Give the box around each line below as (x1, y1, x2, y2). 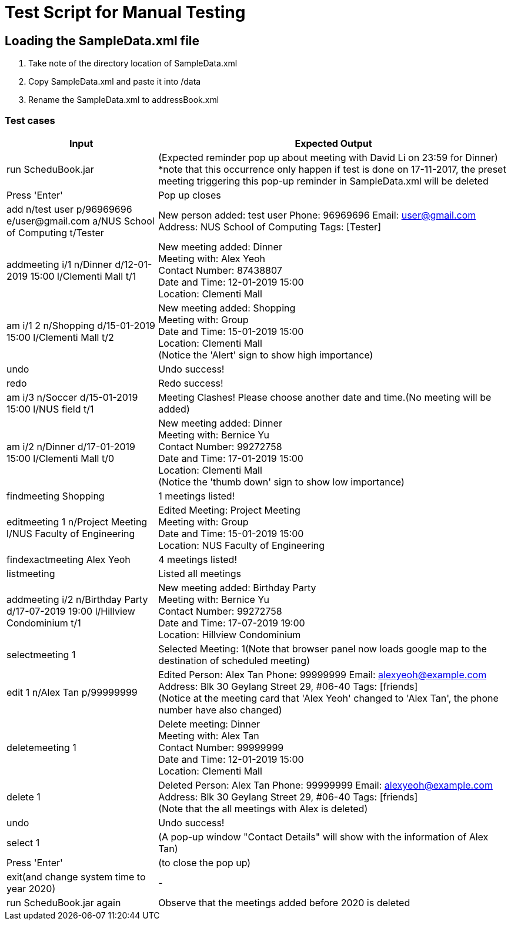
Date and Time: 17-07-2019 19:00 (158, 616, 305, 629)
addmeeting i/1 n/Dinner (6, 258, 112, 270)
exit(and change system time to (6, 870, 146, 883)
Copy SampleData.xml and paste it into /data (28, 76, 201, 87)
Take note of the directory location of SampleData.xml (28, 58, 238, 69)
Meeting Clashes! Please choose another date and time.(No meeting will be (158, 391, 492, 403)
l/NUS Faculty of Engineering (6, 527, 135, 539)
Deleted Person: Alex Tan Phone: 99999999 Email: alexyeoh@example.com (158, 779, 493, 791)
